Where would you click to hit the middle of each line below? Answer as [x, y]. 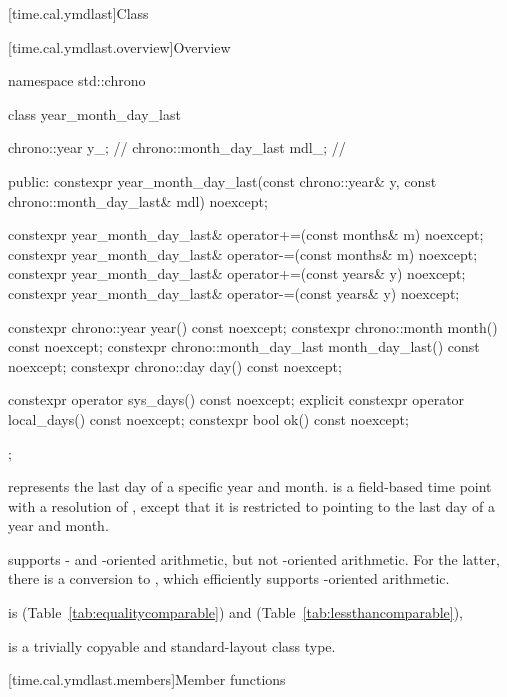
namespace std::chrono [77, 80]
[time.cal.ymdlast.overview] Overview [119, 46]
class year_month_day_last [94, 113]
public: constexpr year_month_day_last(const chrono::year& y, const [222, 180]
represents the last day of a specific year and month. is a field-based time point [250, 486]
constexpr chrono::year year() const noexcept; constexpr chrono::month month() [253, 326]
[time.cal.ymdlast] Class [78, 13]
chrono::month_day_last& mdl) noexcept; [138, 200]
